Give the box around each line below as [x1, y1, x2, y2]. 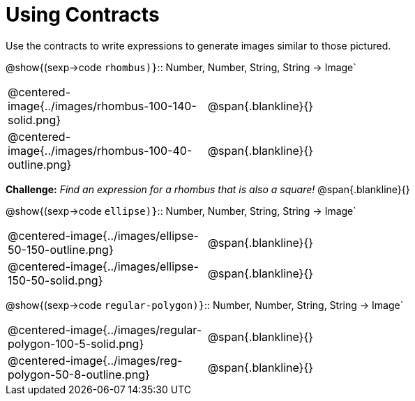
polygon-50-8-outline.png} [8, 367, 150, 381]
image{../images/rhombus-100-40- [8, 143, 193, 158]
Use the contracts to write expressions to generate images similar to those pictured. [6, 39, 391, 52]
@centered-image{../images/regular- [8, 322, 202, 337]
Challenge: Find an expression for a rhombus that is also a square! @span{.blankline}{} [6, 183, 410, 195]
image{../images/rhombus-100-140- [8, 98, 197, 113]
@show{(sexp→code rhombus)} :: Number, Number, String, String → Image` [6, 61, 356, 73]
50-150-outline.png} [8, 242, 114, 257]
